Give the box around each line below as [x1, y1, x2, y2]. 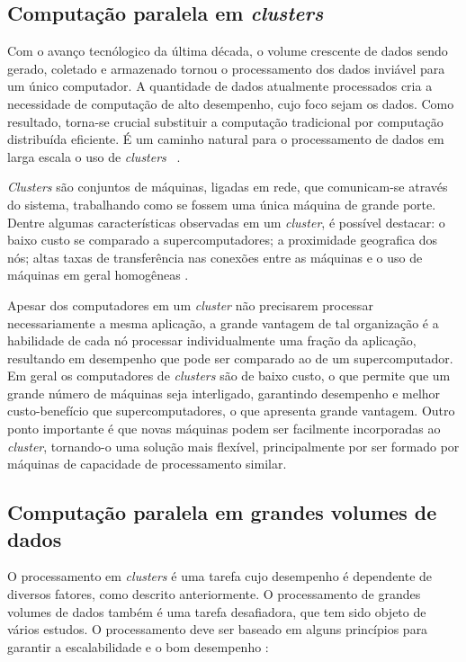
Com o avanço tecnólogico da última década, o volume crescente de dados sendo [7, 41, 448, 60]
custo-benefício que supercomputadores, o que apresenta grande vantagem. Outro [7, 401, 455, 420]
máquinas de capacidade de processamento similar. [7, 454, 287, 473]
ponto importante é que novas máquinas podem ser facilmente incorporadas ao [7, 419, 441, 438]
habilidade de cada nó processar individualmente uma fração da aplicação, [7, 331, 417, 350]
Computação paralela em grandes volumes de [7, 498, 437, 526]
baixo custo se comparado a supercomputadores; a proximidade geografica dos [7, 230, 438, 249]
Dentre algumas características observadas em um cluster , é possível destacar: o [7, 212, 445, 231]
